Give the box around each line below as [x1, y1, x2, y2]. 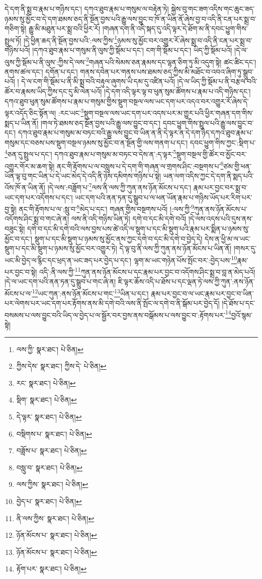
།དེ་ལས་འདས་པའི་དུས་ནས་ [188, 213, 253, 224]
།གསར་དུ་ [233, 243, 256, 254]
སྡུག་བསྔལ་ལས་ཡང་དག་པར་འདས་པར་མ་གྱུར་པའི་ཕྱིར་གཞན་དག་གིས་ [83, 107, 253, 118]
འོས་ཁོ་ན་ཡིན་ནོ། [5, 182, 46, 193]
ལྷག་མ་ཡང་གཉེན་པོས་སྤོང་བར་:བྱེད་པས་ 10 [133, 253, 237, 265]
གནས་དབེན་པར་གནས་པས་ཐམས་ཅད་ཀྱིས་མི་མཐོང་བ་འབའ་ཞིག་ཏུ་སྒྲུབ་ [80, 66, 254, 76]
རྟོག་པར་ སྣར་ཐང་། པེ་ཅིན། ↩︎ [16, 563, 87, 574]
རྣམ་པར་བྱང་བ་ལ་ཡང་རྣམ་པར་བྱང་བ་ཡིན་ [150, 288, 254, 298]
